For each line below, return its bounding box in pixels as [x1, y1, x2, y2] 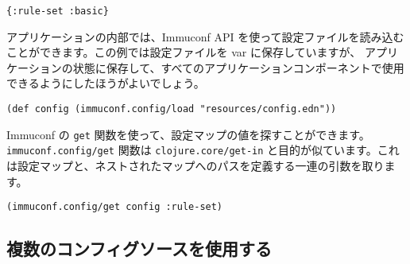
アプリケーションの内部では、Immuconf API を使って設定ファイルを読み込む [6, 28, 404, 45]
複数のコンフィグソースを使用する [6, 236, 272, 261]
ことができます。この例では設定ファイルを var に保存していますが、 [6, 44, 362, 60]
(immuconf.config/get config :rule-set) [6, 201, 223, 213]
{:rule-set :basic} [6, 6, 109, 17]
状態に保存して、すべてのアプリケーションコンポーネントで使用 [72, 59, 404, 76]
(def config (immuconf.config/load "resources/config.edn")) [6, 103, 337, 115]
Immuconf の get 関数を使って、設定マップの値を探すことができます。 [6, 126, 370, 142]
